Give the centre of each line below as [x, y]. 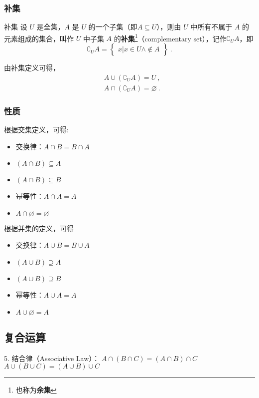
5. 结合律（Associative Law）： [52, 358]
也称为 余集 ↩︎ [36, 390]
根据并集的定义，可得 [39, 228]
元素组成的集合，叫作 [39, 38]
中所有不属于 [211, 27]
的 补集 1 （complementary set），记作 [170, 37]
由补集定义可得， [32, 68]
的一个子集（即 [113, 27]
